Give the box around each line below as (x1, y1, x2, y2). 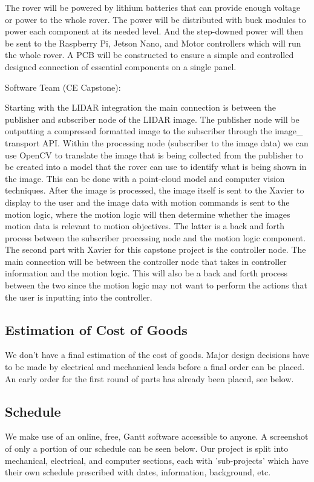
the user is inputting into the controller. (5, 290, 152, 303)
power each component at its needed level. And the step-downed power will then (5, 25, 303, 37)
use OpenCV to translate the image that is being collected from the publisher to (5, 148, 303, 161)
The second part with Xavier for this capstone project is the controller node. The (5, 243, 306, 256)
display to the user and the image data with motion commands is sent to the (5, 195, 290, 208)
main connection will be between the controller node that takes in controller (5, 255, 287, 267)
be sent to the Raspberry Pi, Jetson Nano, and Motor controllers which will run (5, 36, 301, 49)
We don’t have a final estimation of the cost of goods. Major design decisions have (5, 348, 310, 361)
